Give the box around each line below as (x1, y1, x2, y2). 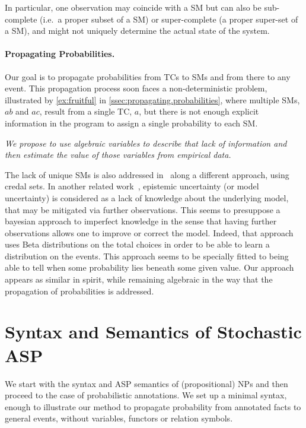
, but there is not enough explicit (139, 105, 259, 118)
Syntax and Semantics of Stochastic (5, 319, 302, 344)
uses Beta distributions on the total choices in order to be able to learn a (5, 238, 270, 251)
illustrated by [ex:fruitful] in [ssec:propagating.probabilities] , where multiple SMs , (5, 93, 300, 106)
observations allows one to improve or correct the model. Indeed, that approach (5, 226, 294, 239)
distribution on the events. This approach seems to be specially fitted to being (5, 249, 289, 262)
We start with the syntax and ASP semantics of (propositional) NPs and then (5, 377, 288, 389)
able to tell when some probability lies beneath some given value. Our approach (5, 261, 294, 274)
